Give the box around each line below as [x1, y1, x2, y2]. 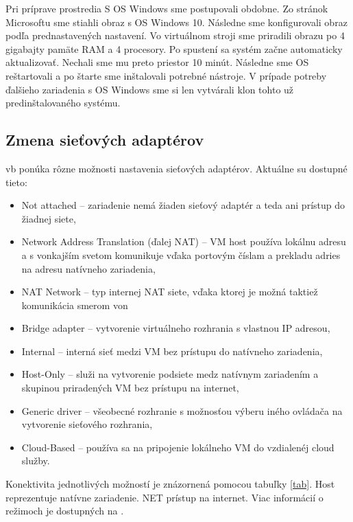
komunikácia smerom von [21, 297, 128, 312]
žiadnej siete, [21, 211, 76, 225]
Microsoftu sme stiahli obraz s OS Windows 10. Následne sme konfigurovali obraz [5, 14, 348, 29]
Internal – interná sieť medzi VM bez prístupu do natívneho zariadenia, [21, 343, 323, 358]
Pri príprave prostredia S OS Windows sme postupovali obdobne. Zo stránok [5, 1, 328, 15]
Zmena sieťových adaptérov [5, 129, 204, 150]
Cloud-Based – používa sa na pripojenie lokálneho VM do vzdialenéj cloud [21, 440, 334, 454]
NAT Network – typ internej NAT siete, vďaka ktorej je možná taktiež [21, 284, 318, 299]
